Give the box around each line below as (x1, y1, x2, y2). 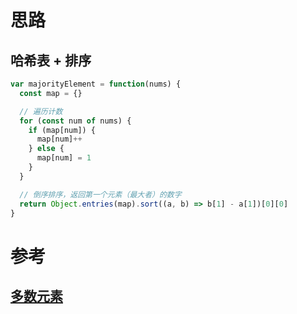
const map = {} (19, 88, 83, 98)
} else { (28, 144, 65, 154)
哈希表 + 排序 (10, 52, 92, 69)
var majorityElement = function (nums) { (10, 79, 182, 89)
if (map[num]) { (28, 125, 97, 135)
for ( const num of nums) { (19, 116, 132, 126)
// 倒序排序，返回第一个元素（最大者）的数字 (19, 189, 182, 200)
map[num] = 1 (36, 153, 92, 163)
